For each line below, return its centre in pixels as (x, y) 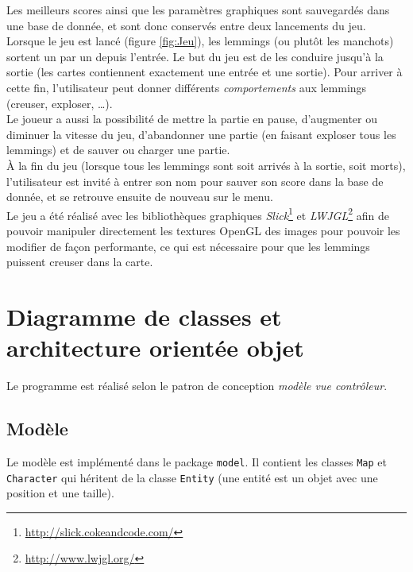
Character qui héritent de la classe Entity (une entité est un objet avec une (192, 477)
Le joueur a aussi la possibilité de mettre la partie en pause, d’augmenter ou (192, 119)
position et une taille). (60, 493)
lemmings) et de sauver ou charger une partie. (118, 150)
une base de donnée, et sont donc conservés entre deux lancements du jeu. (186, 25)
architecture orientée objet (155, 348)
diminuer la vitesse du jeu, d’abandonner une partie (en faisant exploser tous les (201, 134)
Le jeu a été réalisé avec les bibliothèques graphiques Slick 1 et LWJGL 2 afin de (198, 214)
